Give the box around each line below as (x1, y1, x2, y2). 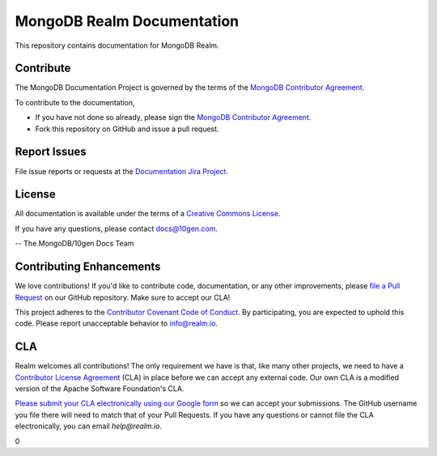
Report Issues (15, 145, 87, 159)
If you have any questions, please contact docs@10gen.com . (15, 224, 218, 233)
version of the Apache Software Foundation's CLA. (15, 383, 185, 393)
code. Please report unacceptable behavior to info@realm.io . (15, 318, 218, 328)
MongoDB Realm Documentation (15, 12, 240, 30)
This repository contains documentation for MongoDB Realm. (15, 40, 219, 50)
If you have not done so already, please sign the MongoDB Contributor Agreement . (35, 113, 312, 122)
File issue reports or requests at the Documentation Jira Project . (15, 166, 228, 176)
